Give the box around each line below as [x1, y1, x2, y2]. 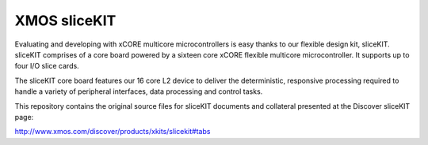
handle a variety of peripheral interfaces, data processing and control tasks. [14, 87, 263, 96]
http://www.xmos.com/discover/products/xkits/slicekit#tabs [14, 127, 211, 136]
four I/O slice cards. [14, 61, 79, 71]
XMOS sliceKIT [14, 12, 117, 29]
